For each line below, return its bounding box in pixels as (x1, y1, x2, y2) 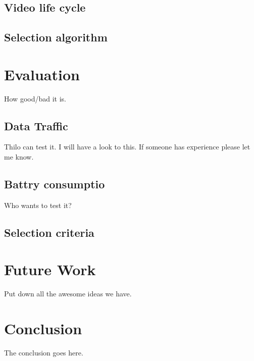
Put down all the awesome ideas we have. (4, 288, 132, 299)
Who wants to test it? (4, 199, 72, 210)
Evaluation (4, 64, 80, 84)
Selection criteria (4, 224, 94, 240)
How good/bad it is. (4, 93, 66, 104)
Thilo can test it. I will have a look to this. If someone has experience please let (4, 141, 250, 152)
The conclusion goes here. (4, 347, 83, 358)
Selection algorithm (4, 29, 108, 45)
